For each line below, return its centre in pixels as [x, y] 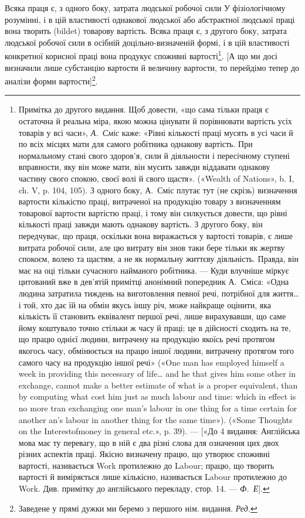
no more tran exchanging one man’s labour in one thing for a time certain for [158, 408]
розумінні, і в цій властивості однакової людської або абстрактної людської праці [150, 19]
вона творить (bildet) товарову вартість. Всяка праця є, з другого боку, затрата [146, 31]
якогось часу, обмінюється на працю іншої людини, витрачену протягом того [156, 350]
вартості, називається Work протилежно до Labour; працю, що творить [146, 465]
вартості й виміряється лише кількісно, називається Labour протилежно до [152, 477]
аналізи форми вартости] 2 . [51, 80]
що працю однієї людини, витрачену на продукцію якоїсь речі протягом [147, 339]
